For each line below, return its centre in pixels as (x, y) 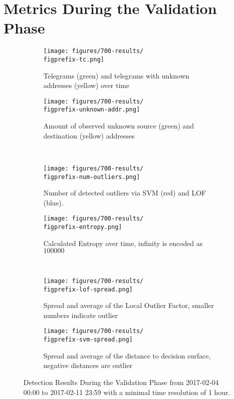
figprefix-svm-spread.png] (88, 340)
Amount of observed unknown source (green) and (119, 126)
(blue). (54, 202)
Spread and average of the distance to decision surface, (127, 355)
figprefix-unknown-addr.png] (92, 110)
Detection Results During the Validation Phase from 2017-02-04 (121, 382)
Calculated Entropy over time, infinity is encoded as (123, 243)
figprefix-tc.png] (74, 59)
